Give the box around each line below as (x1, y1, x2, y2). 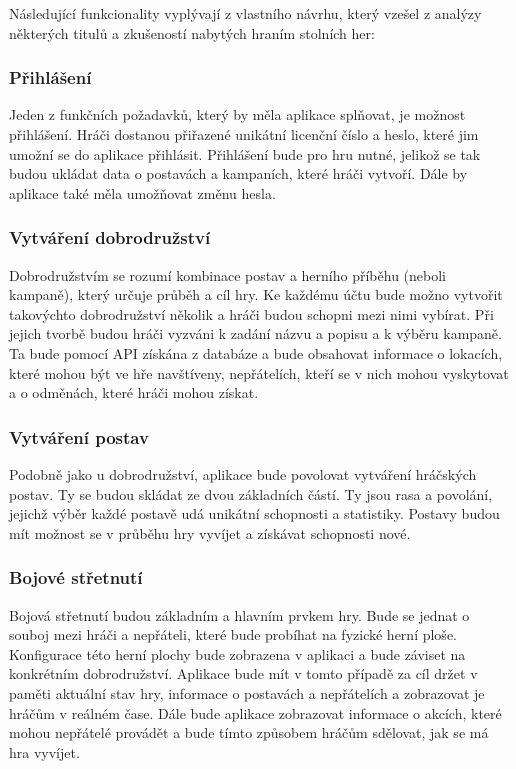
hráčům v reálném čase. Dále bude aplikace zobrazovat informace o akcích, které (9, 702, 502, 723)
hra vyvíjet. (9, 741, 80, 762)
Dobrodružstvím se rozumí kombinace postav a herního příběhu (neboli (9, 264, 446, 285)
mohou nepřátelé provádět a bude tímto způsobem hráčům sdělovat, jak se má (9, 722, 489, 743)
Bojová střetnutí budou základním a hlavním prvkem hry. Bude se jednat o (9, 604, 470, 625)
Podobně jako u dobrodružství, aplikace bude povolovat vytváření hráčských (9, 463, 477, 484)
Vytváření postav (9, 424, 149, 449)
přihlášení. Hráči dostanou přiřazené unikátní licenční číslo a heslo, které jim (9, 124, 479, 144)
